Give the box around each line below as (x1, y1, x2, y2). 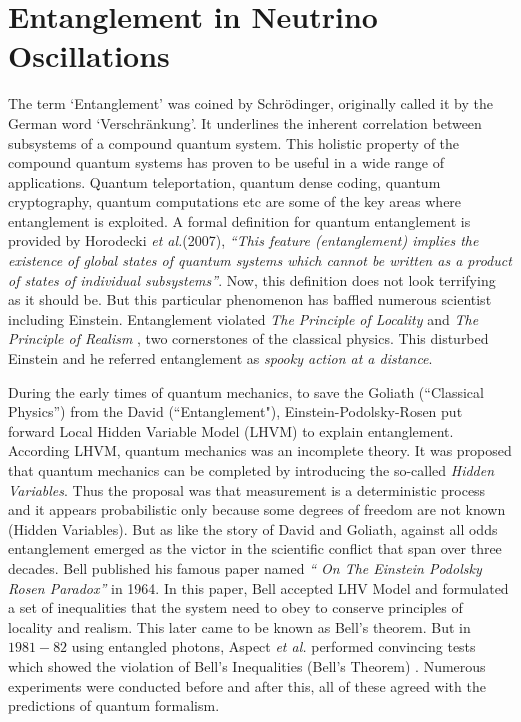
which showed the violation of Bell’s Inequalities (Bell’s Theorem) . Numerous (8, 655, 486, 676)
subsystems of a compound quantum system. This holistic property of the (8, 132, 460, 153)
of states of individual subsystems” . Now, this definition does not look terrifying (8, 269, 496, 290)
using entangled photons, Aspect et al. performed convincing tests (71, 636, 476, 657)
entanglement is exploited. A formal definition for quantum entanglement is (8, 210, 471, 231)
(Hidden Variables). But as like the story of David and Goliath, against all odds (8, 518, 498, 539)
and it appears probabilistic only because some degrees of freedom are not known (8, 499, 506, 520)
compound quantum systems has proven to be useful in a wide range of (8, 152, 445, 173)
